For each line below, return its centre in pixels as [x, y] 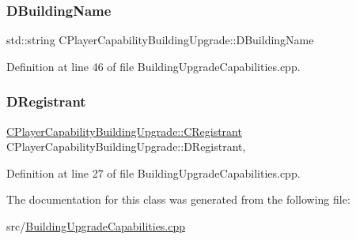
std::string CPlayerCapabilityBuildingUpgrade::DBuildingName [160, 40]
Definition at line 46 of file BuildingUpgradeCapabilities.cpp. [153, 66]
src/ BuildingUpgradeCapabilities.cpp [96, 226]
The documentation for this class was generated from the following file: [178, 199]
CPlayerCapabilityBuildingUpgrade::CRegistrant [124, 131]
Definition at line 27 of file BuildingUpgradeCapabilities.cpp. [153, 172]
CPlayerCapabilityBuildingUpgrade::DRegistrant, [126, 146]
